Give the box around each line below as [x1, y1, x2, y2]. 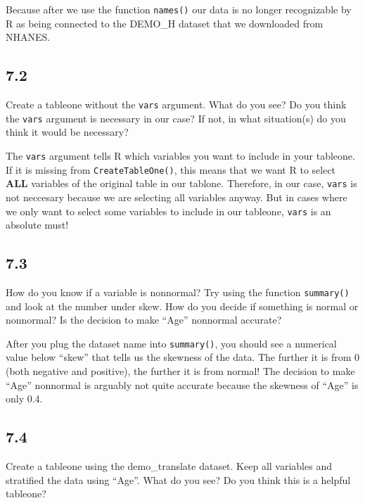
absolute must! [6, 217, 69, 232]
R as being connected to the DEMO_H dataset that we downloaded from [6, 15, 324, 30]
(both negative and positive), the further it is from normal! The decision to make [6, 364, 355, 378]
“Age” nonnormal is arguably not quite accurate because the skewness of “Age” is [6, 377, 359, 392]
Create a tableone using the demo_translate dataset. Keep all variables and [6, 459, 332, 473]
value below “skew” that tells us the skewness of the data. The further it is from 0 [6, 350, 360, 364]
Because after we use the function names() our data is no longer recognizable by [6, 2, 352, 16]
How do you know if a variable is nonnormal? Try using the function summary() [6, 284, 350, 299]
